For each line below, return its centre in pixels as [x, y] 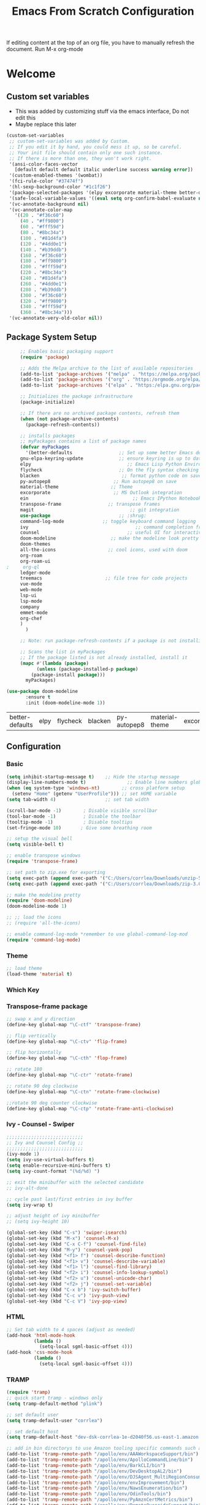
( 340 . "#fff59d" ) [44, 307]
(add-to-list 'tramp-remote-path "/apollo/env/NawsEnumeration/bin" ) [97, 1488]
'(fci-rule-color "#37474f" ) [46, 181]
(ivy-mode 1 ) [23, 1154]
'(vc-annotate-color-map [40, 210]
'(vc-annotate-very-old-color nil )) [56, 318]
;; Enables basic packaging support [67, 351]
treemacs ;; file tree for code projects [104, 578]
